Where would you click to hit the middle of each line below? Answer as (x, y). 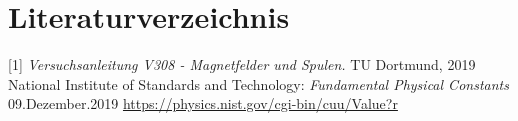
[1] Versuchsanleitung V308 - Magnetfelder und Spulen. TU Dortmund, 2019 (242, 64)
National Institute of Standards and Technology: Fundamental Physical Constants (258, 83)
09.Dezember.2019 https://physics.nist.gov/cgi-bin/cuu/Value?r (203, 103)
